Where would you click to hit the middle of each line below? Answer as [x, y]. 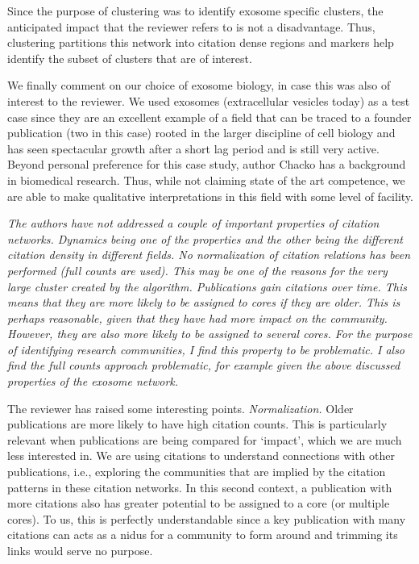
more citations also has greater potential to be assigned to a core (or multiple [199, 503]
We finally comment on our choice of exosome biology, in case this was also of [199, 85]
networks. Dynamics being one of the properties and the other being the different [205, 238]
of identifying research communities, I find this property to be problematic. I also [206, 349]
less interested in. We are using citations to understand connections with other [201, 455]
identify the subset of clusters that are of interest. [130, 58]
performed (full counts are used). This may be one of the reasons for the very [197, 270]
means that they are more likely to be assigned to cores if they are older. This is [204, 302]
